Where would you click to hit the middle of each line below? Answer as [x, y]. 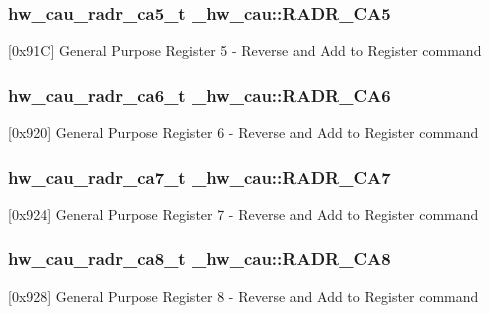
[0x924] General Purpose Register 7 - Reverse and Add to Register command [243, 213]
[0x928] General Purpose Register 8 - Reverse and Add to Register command [243, 295]
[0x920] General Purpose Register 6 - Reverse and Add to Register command [243, 132]
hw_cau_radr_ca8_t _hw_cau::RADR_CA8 [199, 258]
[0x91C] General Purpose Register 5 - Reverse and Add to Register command [245, 50]
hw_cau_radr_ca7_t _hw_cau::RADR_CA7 [199, 176]
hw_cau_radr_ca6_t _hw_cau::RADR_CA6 [199, 94]
